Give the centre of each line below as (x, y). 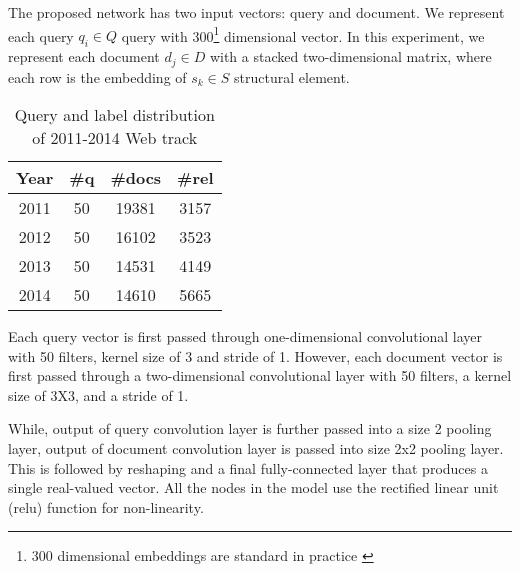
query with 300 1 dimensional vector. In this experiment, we (303, 34)
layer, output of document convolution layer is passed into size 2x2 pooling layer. (256, 448)
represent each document (84, 56)
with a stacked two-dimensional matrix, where (350, 56)
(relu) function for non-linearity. (106, 506)
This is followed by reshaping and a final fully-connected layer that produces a (248, 467)
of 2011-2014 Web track (115, 138)
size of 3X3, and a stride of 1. (98, 394)
